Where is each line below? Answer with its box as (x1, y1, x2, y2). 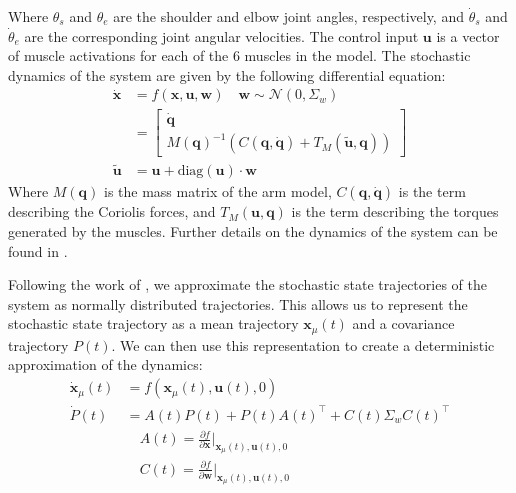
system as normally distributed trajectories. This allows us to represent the (8, 293, 468, 314)
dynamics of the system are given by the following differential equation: (8, 64, 446, 85)
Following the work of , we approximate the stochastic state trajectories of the (8, 274, 487, 295)
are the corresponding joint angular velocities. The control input (24, 25, 419, 46)
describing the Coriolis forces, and (8, 201, 216, 222)
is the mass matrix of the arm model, (103, 181, 332, 202)
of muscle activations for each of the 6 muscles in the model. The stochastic (8, 45, 471, 66)
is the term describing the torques (291, 201, 499, 222)
